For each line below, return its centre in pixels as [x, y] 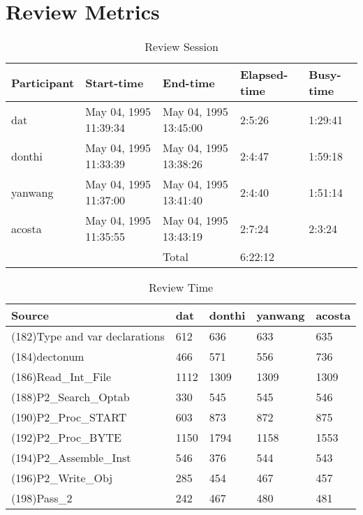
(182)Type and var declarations [88, 336]
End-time [189, 82]
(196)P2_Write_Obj [62, 478]
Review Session [181, 47]
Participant [43, 82]
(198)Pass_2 [42, 498]
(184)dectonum [48, 357]
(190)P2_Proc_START [69, 417]
